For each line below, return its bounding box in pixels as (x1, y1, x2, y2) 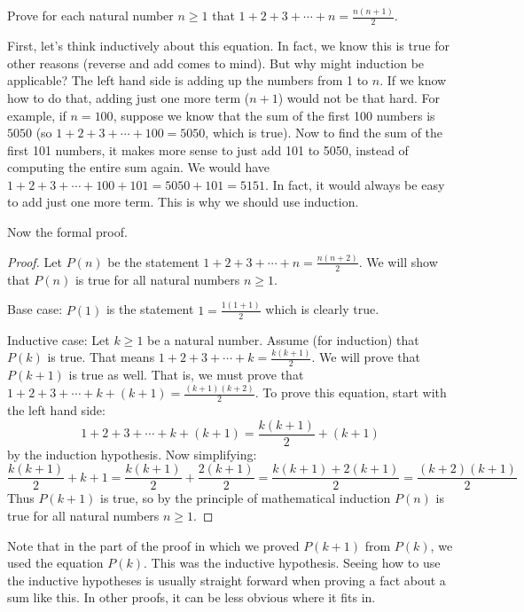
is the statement (106, 300, 194, 318)
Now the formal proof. (7, 223, 128, 241)
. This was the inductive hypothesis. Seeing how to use (144, 553, 441, 572)
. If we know (379, 71, 447, 90)
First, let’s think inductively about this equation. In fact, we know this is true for (7, 36, 450, 55)
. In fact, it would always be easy (264, 175, 445, 193)
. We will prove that (311, 348, 421, 366)
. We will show (358, 252, 438, 271)
